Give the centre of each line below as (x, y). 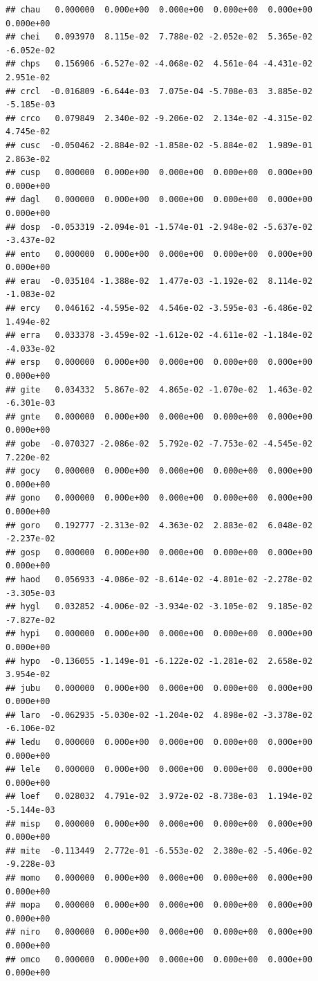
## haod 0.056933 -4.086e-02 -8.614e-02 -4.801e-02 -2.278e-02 (159, 579)
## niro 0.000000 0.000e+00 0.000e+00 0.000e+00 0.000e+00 (159, 932)
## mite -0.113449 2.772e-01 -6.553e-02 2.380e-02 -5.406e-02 (159, 850)
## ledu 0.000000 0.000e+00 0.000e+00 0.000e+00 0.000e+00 (159, 742)
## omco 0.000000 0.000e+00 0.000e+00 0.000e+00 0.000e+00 (159, 959)
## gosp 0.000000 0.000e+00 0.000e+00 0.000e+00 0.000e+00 (159, 552)
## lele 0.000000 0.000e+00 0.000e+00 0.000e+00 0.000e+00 (159, 769)
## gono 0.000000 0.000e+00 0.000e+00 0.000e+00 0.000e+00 (159, 498)
